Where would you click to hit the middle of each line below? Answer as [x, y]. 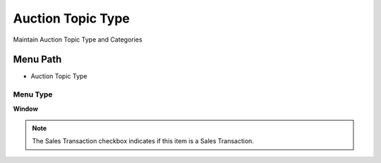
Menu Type [33, 95]
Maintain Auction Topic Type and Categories [78, 40]
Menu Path [37, 60]
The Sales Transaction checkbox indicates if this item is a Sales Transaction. [143, 141]
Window [26, 109]
